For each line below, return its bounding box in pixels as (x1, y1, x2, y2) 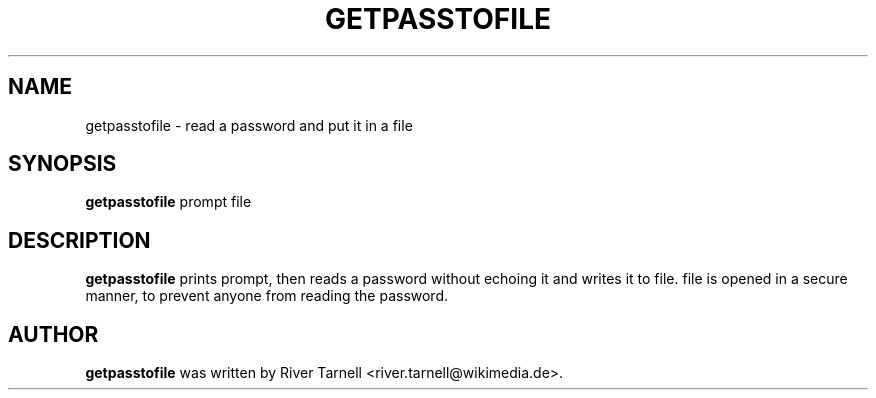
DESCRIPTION (8, 227, 151, 253)
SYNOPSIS (8, 151, 117, 177)
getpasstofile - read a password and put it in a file (85, 116, 413, 134)
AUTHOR (8, 321, 99, 347)
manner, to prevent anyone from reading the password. (85, 287, 449, 305)
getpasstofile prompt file (85, 193, 252, 211)
